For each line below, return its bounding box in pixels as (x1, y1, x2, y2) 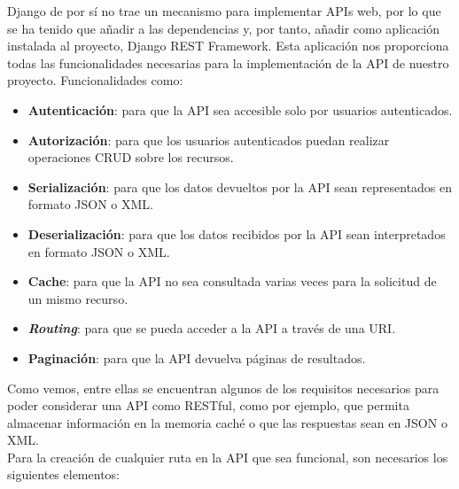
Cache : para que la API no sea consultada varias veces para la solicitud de (27, 272, 437, 291)
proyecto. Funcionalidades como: (7, 71, 183, 89)
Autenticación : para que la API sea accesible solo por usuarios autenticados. (27, 100, 453, 119)
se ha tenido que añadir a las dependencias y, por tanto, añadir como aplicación (7, 19, 440, 37)
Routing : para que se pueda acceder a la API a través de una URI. (27, 319, 396, 338)
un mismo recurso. (27, 289, 128, 307)
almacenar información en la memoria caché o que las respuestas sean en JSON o (7, 413, 447, 431)
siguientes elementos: (7, 465, 120, 484)
